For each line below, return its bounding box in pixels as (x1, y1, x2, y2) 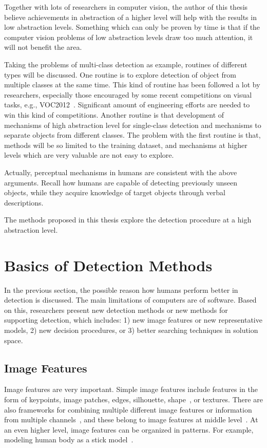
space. (4, 334, 23, 345)
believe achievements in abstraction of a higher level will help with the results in (4, 11, 257, 22)
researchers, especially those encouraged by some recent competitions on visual (4, 89, 252, 100)
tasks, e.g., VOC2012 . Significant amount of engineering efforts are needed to (4, 99, 250, 110)
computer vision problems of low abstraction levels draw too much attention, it (4, 31, 253, 42)
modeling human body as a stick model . (4, 434, 133, 445)
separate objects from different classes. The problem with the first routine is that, (4, 129, 261, 140)
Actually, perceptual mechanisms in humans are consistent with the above (4, 166, 237, 177)
